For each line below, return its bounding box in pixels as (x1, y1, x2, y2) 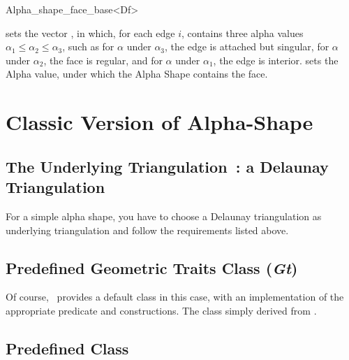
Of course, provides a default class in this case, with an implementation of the (6, 289, 344, 304)
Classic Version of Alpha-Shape (6, 108, 313, 136)
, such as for (62, 39, 114, 54)
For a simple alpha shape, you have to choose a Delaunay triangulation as (6, 208, 322, 223)
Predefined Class (6, 337, 129, 359)
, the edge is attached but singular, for (165, 39, 329, 54)
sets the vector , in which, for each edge (6, 25, 175, 40)
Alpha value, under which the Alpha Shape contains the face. (6, 66, 268, 81)
